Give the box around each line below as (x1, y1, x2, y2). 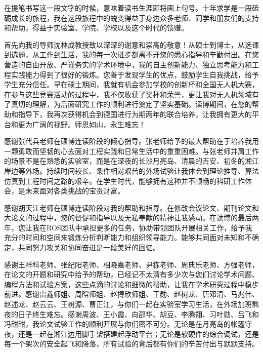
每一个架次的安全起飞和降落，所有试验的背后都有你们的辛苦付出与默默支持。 (4, 338, 259, 349)
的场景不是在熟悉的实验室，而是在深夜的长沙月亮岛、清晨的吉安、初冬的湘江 (4, 155, 259, 166)
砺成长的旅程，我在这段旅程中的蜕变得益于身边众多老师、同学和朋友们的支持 (4, 12, 259, 23)
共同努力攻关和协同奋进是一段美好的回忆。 (18, 242, 160, 253)
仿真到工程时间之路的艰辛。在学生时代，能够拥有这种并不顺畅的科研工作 (4, 175, 245, 186)
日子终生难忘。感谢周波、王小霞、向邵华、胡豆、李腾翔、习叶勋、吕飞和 (18, 308, 259, 319)
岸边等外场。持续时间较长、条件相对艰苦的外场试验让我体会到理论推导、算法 (4, 165, 259, 176)
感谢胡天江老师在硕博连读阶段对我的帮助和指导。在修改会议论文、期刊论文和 (4, 202, 259, 213)
